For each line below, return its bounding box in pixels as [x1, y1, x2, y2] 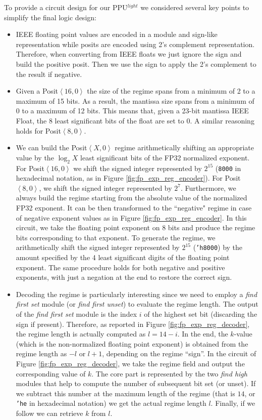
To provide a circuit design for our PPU [4, 2, 128, 12]
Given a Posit [16, 86, 58, 96]
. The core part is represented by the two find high [91, 368, 247, 379]
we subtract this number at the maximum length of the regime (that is [16, 388, 235, 398]
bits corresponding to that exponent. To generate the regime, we [16, 232, 216, 242]
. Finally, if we [211, 398, 255, 408]
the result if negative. [16, 68, 82, 79]
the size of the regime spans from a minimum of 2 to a [87, 86, 255, 96]
